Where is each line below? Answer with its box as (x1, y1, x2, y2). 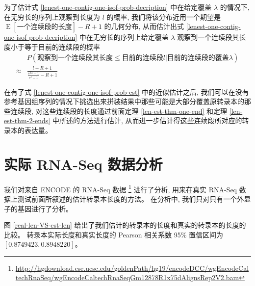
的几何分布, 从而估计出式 (104, 21, 184, 31)
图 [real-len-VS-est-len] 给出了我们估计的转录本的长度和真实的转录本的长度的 (4, 220, 246, 230)
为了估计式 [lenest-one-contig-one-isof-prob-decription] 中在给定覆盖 (4, 2, 212, 12)
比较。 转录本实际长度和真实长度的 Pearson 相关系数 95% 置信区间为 (4, 229, 224, 239)
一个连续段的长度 (17, 24, 72, 31)
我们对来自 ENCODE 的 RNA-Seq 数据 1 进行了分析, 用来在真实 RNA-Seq (4, 182, 237, 194)
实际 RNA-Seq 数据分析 (4, 154, 163, 174)
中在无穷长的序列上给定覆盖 (79, 32, 169, 42)
